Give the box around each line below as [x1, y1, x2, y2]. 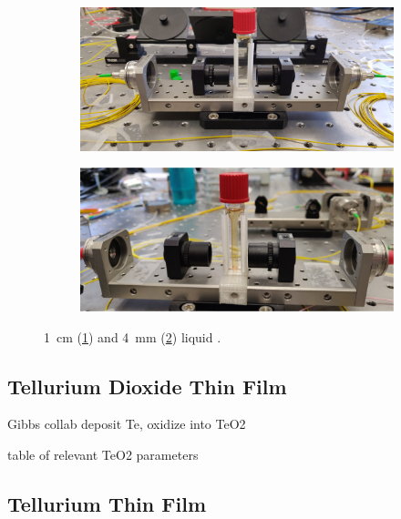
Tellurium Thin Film [7, 490, 207, 517]
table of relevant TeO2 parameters [7, 445, 199, 464]
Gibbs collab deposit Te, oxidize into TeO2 [7, 414, 246, 433]
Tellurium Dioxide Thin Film [7, 371, 287, 400]
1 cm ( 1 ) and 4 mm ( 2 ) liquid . [44, 327, 221, 346]
